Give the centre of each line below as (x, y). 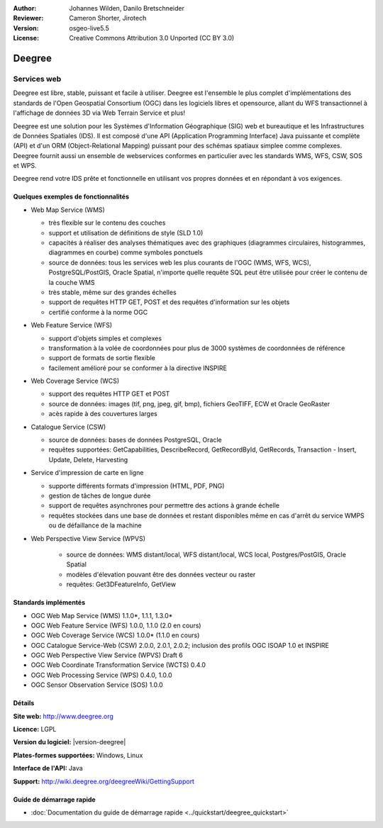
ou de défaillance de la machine (95, 525)
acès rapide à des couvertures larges (103, 414)
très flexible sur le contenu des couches (107, 223)
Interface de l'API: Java (48, 768)
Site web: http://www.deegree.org (63, 716)
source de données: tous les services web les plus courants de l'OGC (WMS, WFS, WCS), (180, 262)
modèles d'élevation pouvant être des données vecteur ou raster (161, 574)
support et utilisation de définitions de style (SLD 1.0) (126, 233)
